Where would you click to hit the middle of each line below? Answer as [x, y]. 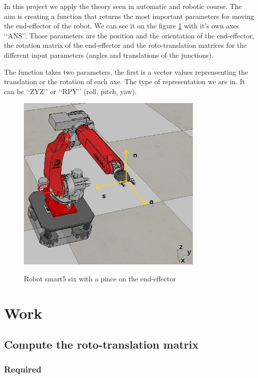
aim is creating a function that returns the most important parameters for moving [129, 16]
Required [23, 369]
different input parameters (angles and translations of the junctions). [109, 55]
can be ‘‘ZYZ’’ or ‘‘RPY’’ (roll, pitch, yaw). [70, 91]
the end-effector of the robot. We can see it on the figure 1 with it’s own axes [122, 26]
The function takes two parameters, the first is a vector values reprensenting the [126, 71]
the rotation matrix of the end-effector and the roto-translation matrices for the [126, 45]
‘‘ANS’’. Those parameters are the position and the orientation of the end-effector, [129, 35]
